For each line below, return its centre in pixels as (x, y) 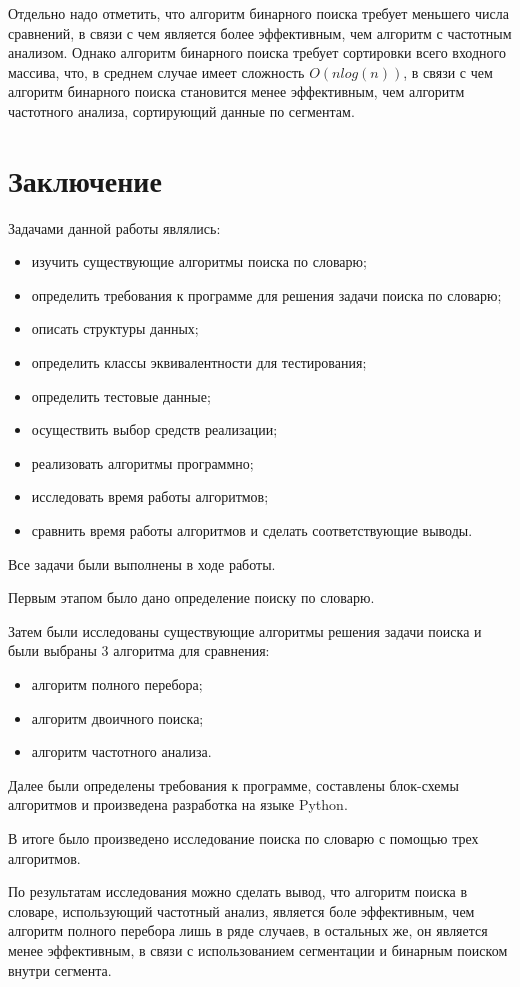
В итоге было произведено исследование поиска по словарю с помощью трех (243, 837)
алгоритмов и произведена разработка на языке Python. (178, 804)
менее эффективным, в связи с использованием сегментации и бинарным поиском (258, 949)
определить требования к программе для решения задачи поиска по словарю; (266, 294)
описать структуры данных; (115, 328)
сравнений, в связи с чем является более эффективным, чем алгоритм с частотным (260, 32)
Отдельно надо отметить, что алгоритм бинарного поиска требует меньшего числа (258, 13)
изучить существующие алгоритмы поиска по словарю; (199, 261)
